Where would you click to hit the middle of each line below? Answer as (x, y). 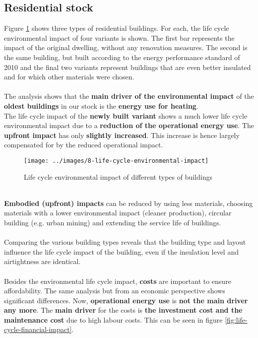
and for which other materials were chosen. (69, 77)
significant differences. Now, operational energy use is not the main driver (126, 300)
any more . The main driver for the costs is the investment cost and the (123, 310)
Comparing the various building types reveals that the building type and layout (125, 242)
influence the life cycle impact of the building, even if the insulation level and (121, 251)
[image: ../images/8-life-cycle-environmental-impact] (116, 161)
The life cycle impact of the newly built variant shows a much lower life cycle (126, 115)
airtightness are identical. (42, 261)
